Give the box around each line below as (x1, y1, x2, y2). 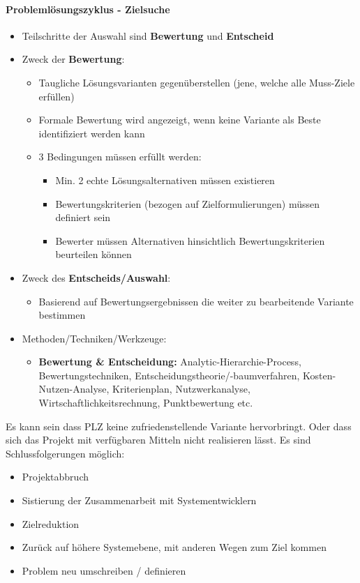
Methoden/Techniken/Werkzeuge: (22, 331, 167, 345)
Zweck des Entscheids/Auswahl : (22, 270, 171, 285)
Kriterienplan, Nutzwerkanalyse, (112, 381, 250, 396)
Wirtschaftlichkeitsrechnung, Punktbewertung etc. (38, 395, 253, 410)
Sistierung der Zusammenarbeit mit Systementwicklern (22, 493, 257, 508)
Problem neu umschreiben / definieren (22, 563, 186, 577)
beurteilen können (55, 247, 132, 262)
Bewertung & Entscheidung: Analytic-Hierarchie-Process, (38, 354, 301, 369)
